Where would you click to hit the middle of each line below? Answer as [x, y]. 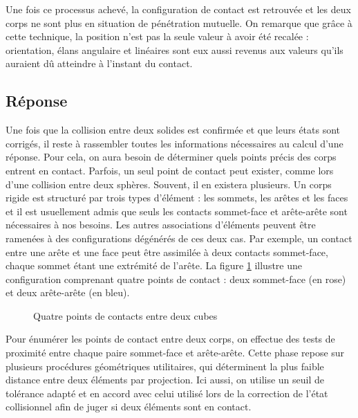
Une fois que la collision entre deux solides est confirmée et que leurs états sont [173, 130]
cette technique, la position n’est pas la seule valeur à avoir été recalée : [157, 36]
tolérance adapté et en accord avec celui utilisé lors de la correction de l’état [167, 393]
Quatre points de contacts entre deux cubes [125, 315]
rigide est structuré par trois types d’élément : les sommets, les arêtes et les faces [177, 198]
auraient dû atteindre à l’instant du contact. [99, 63]
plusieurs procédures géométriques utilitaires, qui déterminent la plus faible [165, 366]
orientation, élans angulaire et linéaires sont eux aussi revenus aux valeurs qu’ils [175, 49]
